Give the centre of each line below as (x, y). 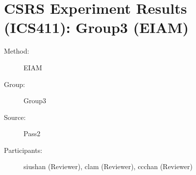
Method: (17, 51)
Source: (15, 117)
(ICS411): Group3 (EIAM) (96, 27)
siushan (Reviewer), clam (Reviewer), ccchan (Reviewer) (108, 166)
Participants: (23, 150)
